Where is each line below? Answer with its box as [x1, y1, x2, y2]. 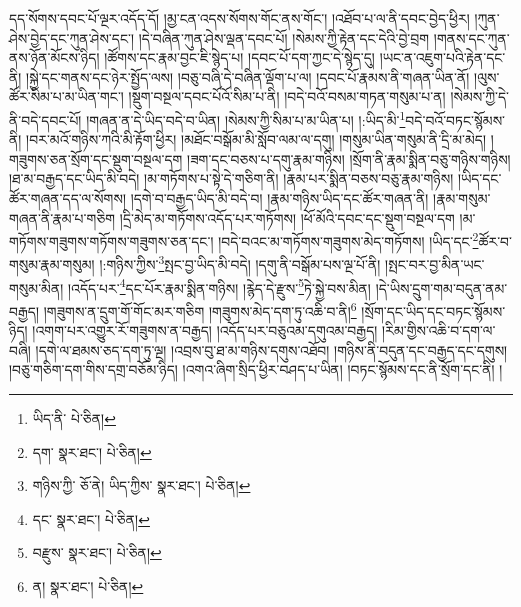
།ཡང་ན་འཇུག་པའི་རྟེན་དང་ [379, 47, 506, 68]
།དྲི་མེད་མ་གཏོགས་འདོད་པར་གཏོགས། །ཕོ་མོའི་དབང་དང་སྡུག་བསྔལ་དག [119, 207, 455, 228]
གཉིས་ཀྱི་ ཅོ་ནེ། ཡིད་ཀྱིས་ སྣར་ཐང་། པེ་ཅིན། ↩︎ [32, 475, 251, 496]
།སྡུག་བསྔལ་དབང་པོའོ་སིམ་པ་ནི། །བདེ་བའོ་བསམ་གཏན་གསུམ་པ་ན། [128, 86, 446, 107]
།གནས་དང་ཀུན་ [433, 27, 510, 48]
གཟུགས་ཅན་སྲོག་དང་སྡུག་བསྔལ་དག [9, 148, 183, 169]
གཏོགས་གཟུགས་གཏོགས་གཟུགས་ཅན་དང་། [9, 230, 214, 251]
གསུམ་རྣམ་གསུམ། [9, 254, 95, 275]
